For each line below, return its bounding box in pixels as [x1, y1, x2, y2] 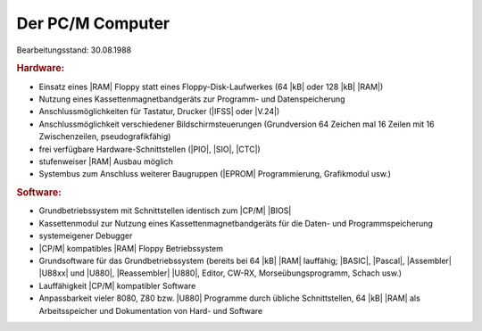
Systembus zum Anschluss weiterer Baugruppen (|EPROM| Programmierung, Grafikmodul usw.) [38, 169, 392, 179]
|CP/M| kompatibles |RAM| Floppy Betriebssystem [38, 243, 223, 253]
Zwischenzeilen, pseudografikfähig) [38, 131, 171, 142]
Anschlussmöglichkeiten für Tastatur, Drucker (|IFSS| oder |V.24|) [38, 106, 280, 117]
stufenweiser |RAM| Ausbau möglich [38, 156, 173, 167]
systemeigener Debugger [38, 230, 133, 241]
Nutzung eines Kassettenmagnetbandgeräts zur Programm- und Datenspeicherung [38, 94, 345, 104]
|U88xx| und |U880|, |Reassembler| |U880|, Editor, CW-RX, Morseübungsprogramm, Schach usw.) [38, 268, 402, 278]
